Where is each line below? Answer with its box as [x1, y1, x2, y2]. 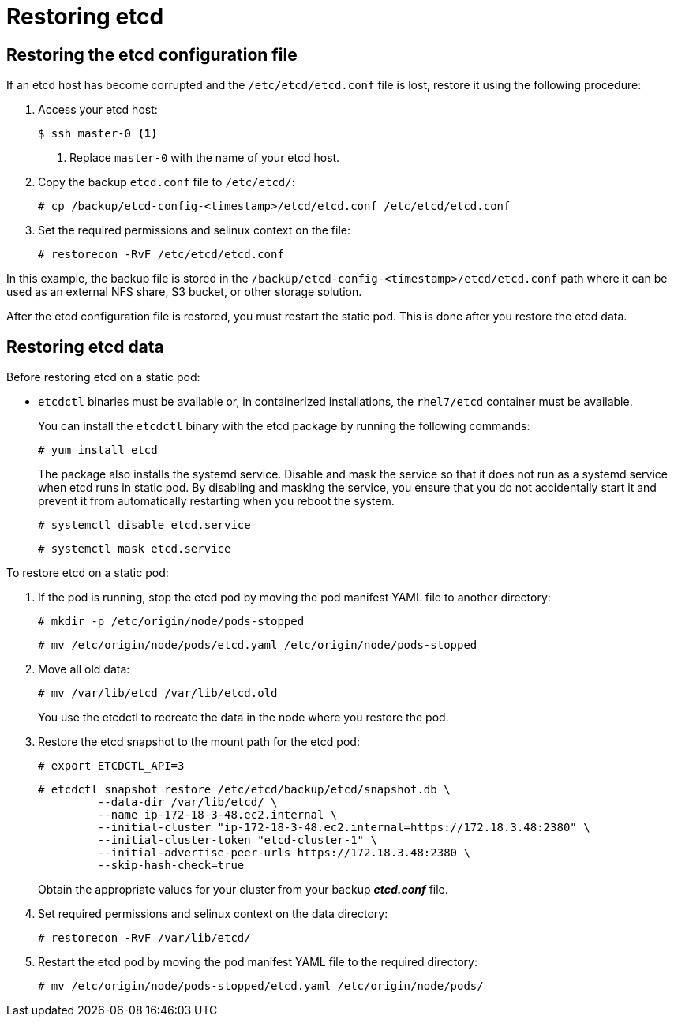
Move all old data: [38, 662, 130, 676]
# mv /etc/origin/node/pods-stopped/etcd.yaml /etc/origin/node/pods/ [38, 980, 484, 993]
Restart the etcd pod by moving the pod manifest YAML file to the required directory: [38, 955, 477, 969]
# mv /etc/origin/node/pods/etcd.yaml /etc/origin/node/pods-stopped [38, 639, 477, 652]
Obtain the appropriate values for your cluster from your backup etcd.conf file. [38, 882, 448, 897]
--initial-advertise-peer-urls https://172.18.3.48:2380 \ [97, 846, 470, 860]
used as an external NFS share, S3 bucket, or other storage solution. [6, 285, 362, 299]
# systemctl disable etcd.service [38, 519, 251, 532]
